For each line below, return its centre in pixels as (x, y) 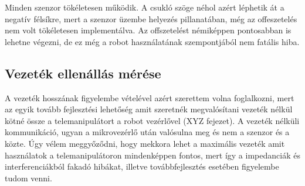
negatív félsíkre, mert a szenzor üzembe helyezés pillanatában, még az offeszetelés (151, 18)
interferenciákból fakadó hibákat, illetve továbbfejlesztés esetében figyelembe (142, 166)
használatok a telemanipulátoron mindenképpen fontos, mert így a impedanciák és (152, 155)
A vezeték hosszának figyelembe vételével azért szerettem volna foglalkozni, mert (150, 97)
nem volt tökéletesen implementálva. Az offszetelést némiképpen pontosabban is (148, 30)
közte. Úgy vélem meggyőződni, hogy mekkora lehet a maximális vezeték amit (145, 143)
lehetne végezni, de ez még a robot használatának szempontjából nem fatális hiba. (152, 41)
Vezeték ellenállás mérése (83, 73)
